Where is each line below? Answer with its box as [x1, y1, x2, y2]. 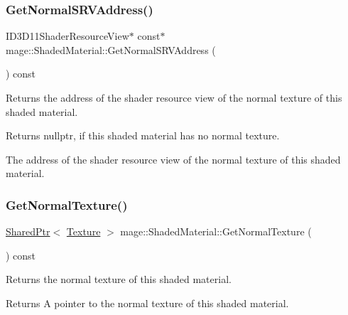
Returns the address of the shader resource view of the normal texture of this [6, 90, 342, 105]
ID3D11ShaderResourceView [6, 28, 129, 43]
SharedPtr [6, 224, 50, 239]
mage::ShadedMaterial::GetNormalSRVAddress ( [6, 42, 216, 57]
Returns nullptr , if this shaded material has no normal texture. [6, 128, 280, 143]
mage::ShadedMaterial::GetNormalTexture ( [120, 224, 312, 239]
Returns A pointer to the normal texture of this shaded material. [6, 295, 289, 310]
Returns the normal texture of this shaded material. [6, 272, 232, 287]
